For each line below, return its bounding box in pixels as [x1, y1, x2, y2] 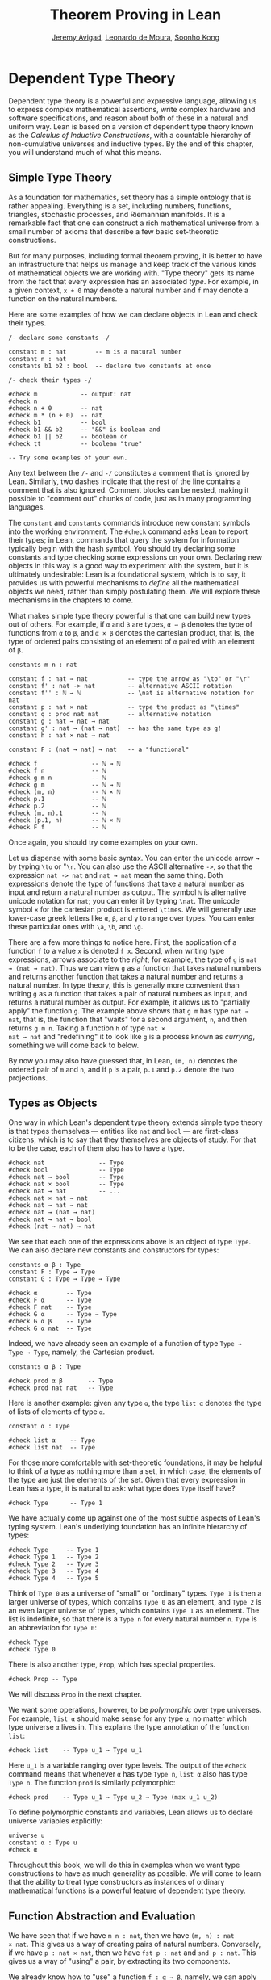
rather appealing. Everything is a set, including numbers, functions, [8, 200, 231, 211]
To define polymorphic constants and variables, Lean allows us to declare [8, 1807, 254, 1818]
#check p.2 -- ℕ [8, 802, 106, 810]
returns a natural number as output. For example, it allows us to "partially [8, 997, 251, 1007]
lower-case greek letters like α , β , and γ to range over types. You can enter [8, 912, 256, 922]
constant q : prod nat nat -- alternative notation [8, 710, 211, 718]
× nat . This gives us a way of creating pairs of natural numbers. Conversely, [8, 1940, 261, 1949]
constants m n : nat [8, 661, 78, 669]
